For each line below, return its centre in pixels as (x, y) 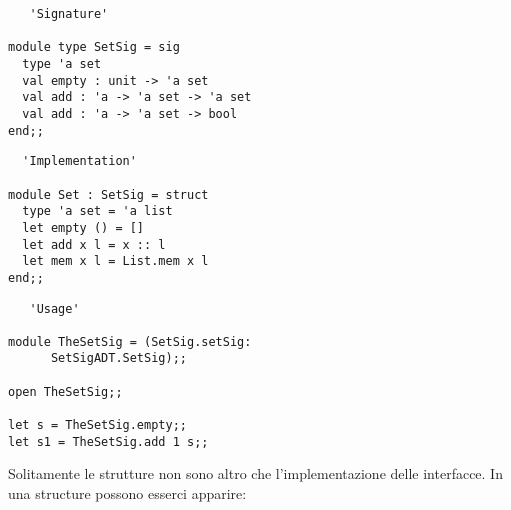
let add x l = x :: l (94, 244)
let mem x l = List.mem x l (115, 261)
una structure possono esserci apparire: (127, 493)
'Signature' (69, 14)
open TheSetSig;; (65, 391)
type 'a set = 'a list (97, 211)
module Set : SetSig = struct (108, 194)
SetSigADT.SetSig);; (118, 358)
